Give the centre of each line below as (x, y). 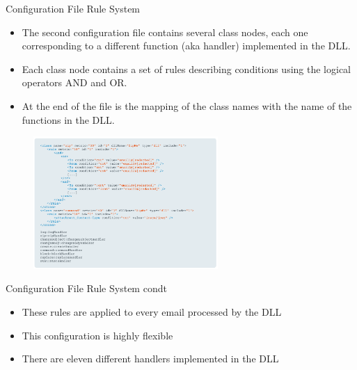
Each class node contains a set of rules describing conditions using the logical (187, 69)
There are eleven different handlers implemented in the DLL (150, 359)
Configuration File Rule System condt (86, 288)
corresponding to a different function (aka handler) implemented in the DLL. (186, 46)
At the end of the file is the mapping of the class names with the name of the (187, 105)
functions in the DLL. (68, 119)
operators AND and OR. (74, 82)
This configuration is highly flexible (97, 335)
